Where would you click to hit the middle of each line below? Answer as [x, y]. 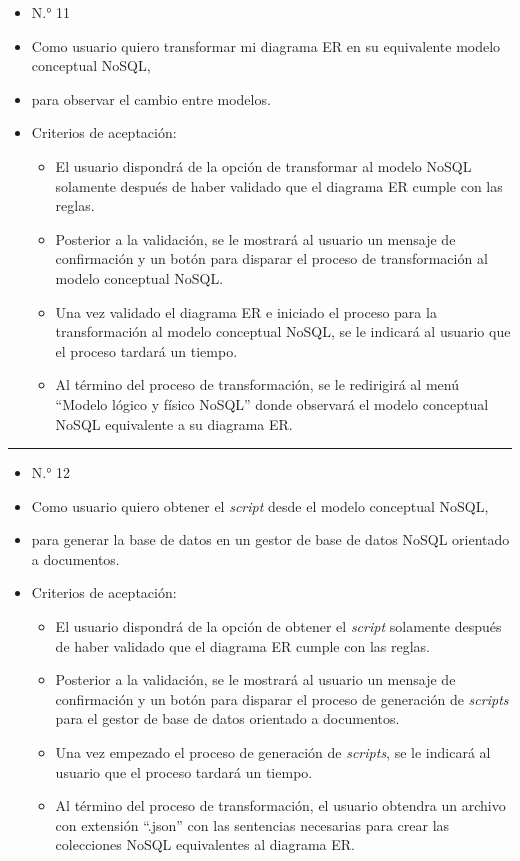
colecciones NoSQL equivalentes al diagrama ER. [205, 844]
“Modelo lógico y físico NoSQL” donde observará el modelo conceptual [272, 403]
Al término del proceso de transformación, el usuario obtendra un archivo [280, 805]
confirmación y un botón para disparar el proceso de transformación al [271, 258]
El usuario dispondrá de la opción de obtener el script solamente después [278, 626]
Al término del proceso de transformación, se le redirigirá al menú [257, 384]
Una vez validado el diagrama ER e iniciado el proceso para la [246, 311]
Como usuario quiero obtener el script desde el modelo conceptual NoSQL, [260, 505]
